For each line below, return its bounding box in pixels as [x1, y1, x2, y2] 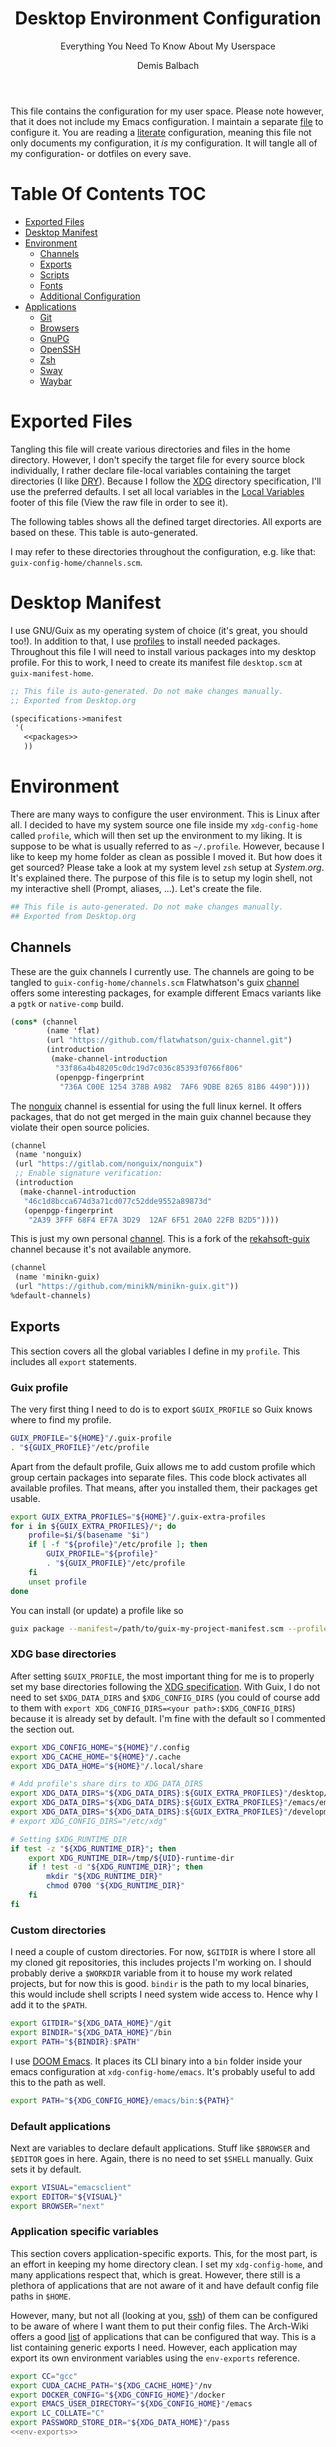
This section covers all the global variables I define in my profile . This [10, 1345, 301, 1357]
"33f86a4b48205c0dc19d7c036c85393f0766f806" [54, 1063, 244, 1073]
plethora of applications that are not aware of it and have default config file [10, 2279, 319, 2291]
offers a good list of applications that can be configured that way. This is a [10, 2330, 317, 2342]
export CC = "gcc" [10, 2371, 78, 2381]
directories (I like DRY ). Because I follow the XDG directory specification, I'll [10, 475, 322, 487]
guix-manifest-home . [10, 667, 94, 679]
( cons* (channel [10, 1017, 78, 1027]
